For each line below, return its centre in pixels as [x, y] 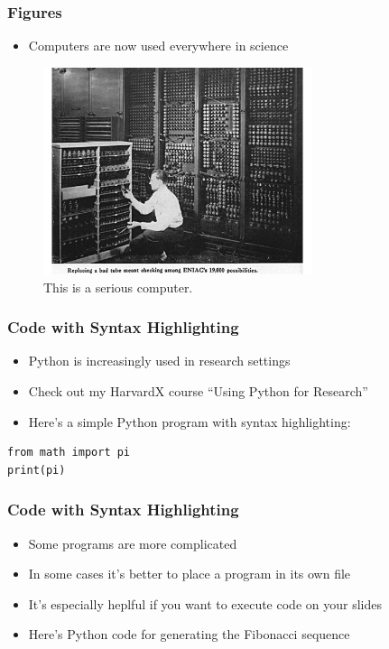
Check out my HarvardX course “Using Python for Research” [198, 391]
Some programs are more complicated [133, 543]
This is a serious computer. [118, 287]
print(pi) [37, 470]
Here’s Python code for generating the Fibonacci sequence [189, 634]
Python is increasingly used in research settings [159, 361]
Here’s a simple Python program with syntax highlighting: [190, 421]
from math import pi [69, 453]
